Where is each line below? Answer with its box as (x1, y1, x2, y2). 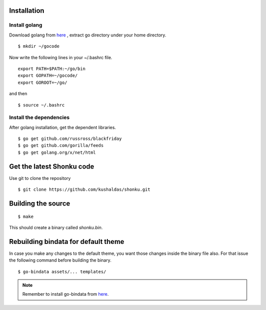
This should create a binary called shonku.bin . (9, 224, 103, 230)
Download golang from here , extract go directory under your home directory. (9, 32, 166, 38)
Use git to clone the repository (9, 175, 71, 181)
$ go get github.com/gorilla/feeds (18, 143, 104, 148)
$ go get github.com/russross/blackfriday (18, 136, 122, 141)
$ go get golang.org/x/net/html (18, 149, 96, 155)
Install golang (9, 22, 43, 29)
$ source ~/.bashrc (18, 102, 65, 108)
